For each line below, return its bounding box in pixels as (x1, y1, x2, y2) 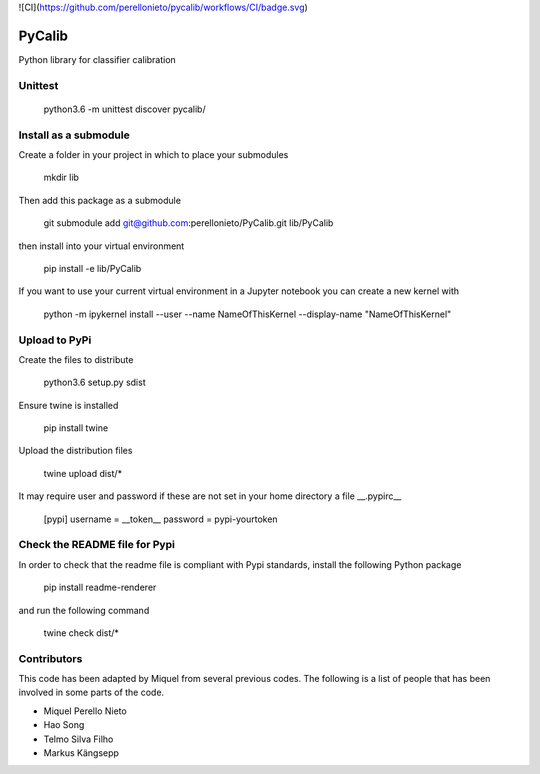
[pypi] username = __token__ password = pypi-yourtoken (43, 513, 279, 525)
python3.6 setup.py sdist (43, 376, 146, 389)
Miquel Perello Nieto (43, 705, 127, 717)
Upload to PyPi (18, 333, 92, 347)
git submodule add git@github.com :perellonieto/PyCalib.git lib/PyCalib (43, 217, 334, 229)
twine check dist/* (43, 626, 120, 639)
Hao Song (43, 719, 85, 731)
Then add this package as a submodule (18, 194, 182, 206)
